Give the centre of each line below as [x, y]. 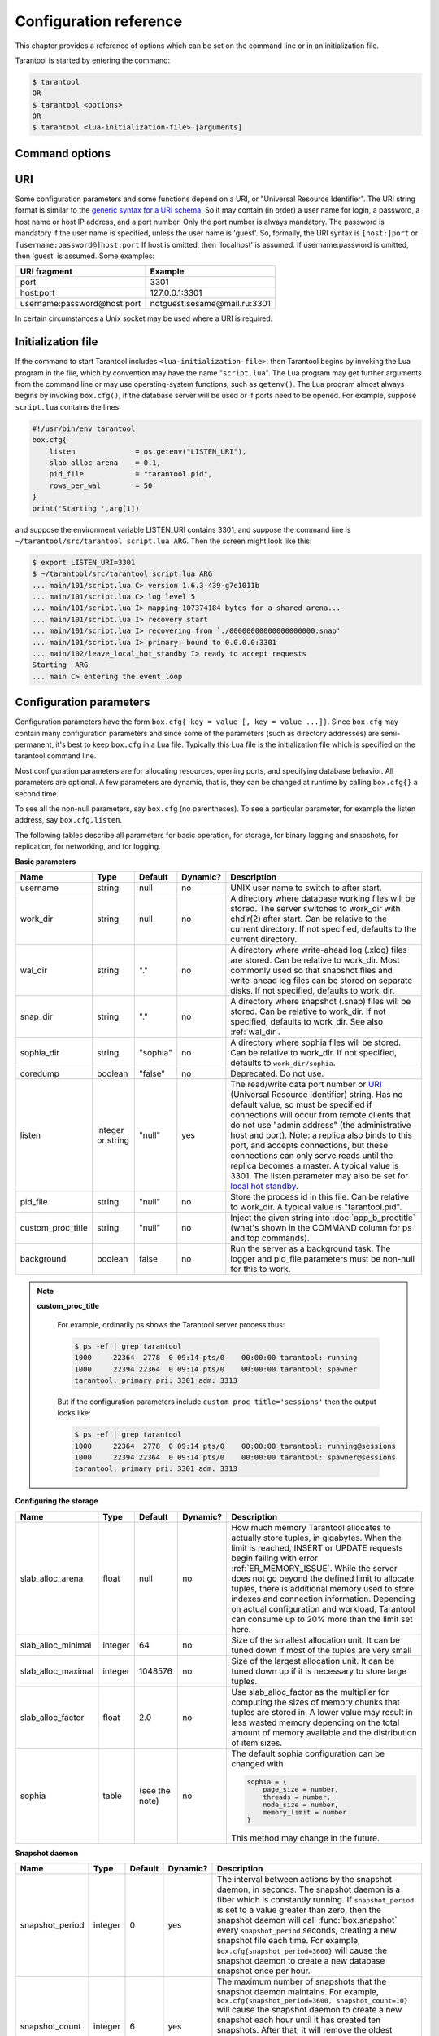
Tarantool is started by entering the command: [93, 60]
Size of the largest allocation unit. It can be [313, 1661]
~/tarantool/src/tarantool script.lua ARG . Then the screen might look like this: [163, 541]
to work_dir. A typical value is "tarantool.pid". [316, 1207]
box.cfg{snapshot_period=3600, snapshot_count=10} [312, 2001]
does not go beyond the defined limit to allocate [323, 1578]
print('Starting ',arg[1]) [86, 508]
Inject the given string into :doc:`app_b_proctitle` [323, 1218]
